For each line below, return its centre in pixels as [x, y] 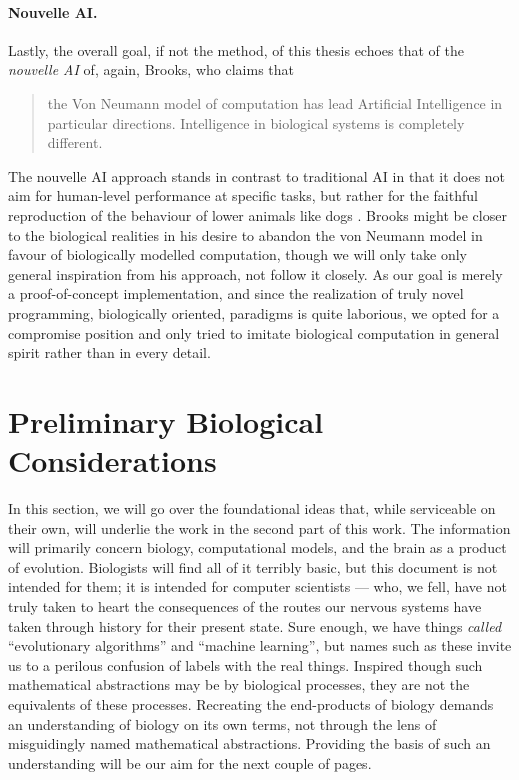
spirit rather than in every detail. [109, 352]
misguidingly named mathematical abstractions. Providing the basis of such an [249, 743]
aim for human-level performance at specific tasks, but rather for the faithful [243, 195]
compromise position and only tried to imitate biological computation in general [254, 332]
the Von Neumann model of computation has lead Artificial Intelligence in [275, 102]
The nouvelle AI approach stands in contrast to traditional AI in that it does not [257, 175]
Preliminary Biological [166, 420]
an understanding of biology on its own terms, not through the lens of [222, 723]
